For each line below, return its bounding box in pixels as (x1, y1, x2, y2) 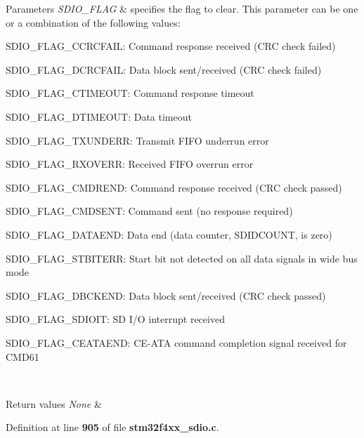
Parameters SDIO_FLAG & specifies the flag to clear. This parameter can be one (6, 1, 358, 15)
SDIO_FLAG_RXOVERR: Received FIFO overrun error (6, 157, 254, 171)
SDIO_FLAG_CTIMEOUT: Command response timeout (6, 86, 254, 100)
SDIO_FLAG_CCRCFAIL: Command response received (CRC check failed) (6, 39, 336, 53)
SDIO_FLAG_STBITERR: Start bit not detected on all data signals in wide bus (6, 251, 358, 265)
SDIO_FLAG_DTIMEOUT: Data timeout (6, 109, 192, 124)
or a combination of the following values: (6, 15, 181, 29)
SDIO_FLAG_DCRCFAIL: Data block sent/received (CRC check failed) (6, 62, 322, 77)
